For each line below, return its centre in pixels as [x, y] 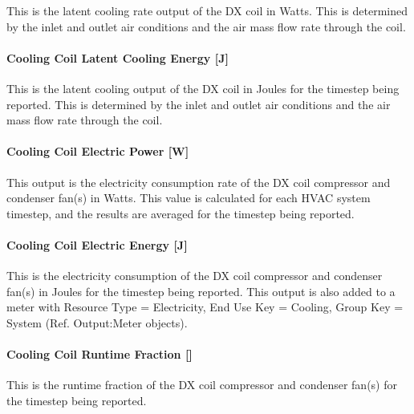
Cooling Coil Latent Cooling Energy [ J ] [118, 57]
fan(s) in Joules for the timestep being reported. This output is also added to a [201, 291]
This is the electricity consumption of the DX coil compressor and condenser [195, 276]
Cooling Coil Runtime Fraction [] [99, 354]
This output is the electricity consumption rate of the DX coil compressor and [199, 182]
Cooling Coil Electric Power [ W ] [98, 151]
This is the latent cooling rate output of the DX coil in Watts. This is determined [207, 10]
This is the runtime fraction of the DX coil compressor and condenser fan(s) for [202, 385]
